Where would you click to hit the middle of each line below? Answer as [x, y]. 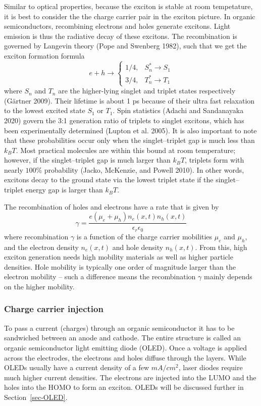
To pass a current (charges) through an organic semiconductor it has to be [119, 327]
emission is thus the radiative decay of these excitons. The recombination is [121, 36]
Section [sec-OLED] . [36, 397]
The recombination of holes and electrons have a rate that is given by [112, 206]
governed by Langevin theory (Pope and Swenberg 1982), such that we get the [125, 46]
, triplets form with [215, 160]
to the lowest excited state [45, 110]
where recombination [36, 236]
